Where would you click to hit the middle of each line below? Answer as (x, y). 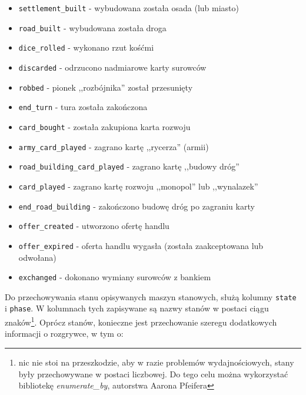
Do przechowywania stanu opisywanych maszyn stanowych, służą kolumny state (151, 296)
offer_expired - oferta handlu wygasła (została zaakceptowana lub (141, 245)
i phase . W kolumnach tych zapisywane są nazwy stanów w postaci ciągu (137, 308)
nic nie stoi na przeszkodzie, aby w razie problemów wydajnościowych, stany (156, 362)
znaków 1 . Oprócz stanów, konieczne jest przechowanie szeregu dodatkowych (141, 321)
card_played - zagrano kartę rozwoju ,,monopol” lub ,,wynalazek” (138, 186)
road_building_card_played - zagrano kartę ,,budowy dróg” (129, 166)
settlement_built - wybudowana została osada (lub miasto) (129, 8)
